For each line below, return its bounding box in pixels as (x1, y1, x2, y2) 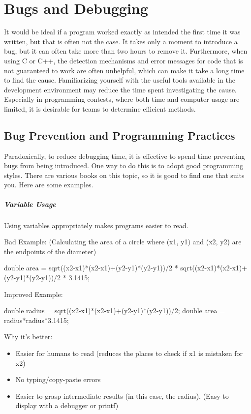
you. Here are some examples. (4, 179, 94, 190)
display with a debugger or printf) (15, 400, 119, 411)
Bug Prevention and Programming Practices (4, 127, 235, 143)
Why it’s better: (4, 331, 53, 342)
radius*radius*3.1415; (4, 315, 69, 325)
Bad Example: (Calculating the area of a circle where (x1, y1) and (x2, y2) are (4, 237, 242, 247)
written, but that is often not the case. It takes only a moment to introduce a (4, 36, 238, 46)
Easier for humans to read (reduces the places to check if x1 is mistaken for (15, 348, 243, 358)
